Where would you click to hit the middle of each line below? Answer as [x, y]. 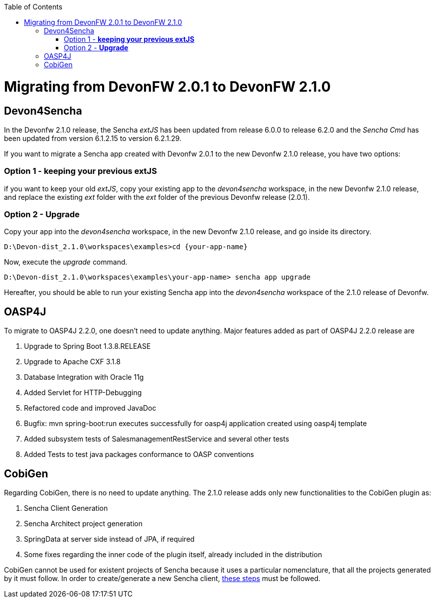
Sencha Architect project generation [83, 524]
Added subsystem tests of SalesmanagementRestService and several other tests [157, 439]
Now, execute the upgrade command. [66, 262]
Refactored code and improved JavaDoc [90, 408]
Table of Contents [33, 7]
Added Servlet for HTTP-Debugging [83, 393]
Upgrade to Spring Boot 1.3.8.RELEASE [87, 346]
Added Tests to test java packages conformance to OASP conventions [139, 454]
